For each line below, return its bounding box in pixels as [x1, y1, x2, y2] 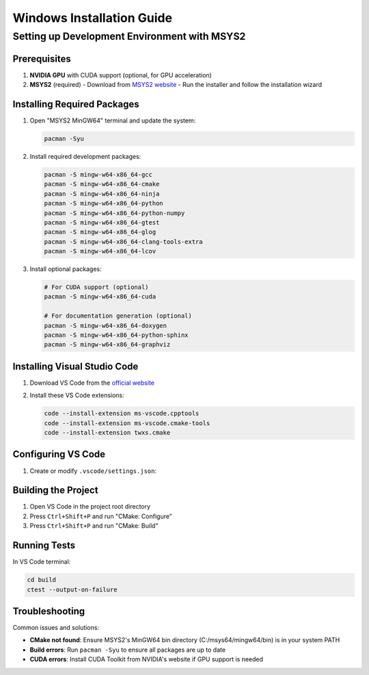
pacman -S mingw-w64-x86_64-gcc [44, 170, 153, 178]
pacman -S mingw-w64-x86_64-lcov [44, 247, 156, 255]
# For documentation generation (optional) [44, 312, 193, 320]
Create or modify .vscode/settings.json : [29, 466, 157, 475]
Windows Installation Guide [12, 10, 173, 25]
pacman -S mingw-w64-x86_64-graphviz [44, 341, 171, 348]
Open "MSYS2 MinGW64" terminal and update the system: [29, 116, 196, 125]
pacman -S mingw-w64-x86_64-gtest [44, 218, 160, 226]
